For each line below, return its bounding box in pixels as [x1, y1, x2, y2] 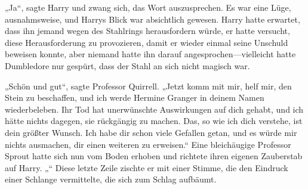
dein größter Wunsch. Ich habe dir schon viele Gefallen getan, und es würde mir [5, 126, 297, 138]
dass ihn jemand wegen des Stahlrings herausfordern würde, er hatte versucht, [5, 24, 290, 37]
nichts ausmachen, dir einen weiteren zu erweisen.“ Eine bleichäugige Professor [5, 138, 291, 150]
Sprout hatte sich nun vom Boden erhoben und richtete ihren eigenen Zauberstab [5, 150, 303, 162]
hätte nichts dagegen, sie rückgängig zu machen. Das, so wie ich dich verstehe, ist [5, 114, 303, 127]
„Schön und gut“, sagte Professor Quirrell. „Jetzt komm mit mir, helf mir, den [5, 79, 292, 92]
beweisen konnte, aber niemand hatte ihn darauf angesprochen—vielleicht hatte [5, 48, 296, 60]
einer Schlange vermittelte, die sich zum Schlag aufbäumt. [5, 173, 217, 185]
